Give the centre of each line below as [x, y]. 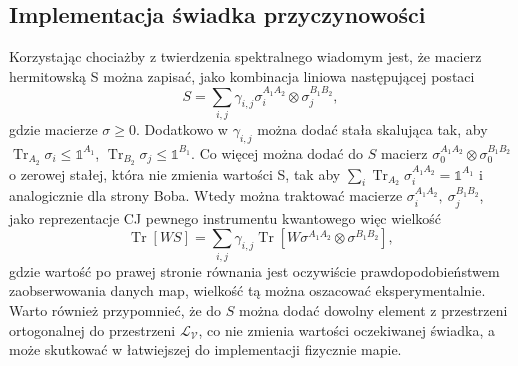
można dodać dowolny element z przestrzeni [373, 309]
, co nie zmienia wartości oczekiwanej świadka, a [346, 329]
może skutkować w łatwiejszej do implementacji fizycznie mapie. [205, 349]
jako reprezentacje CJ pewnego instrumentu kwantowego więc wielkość [225, 217]
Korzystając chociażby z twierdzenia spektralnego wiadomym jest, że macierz [245, 56]
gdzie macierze [53, 128]
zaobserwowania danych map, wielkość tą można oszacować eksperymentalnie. [247, 290]
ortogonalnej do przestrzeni [92, 329]
